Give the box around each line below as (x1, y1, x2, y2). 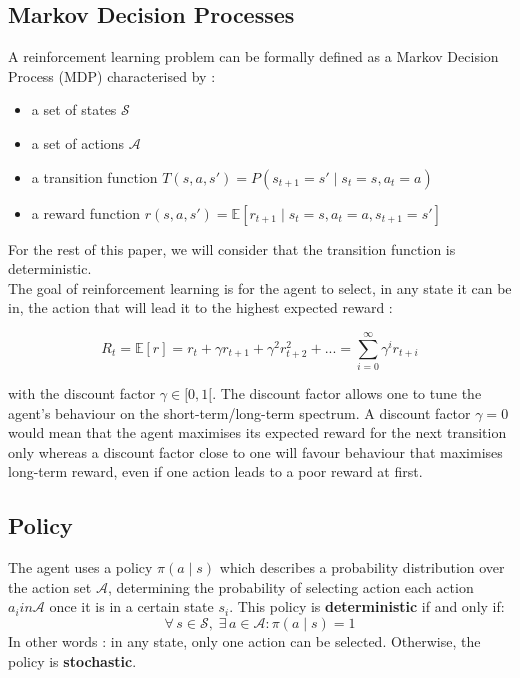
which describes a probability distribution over (219, 557, 505, 578)
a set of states (31, 99, 117, 120)
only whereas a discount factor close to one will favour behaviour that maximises (8, 441, 503, 462)
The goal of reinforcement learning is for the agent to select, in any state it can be (8, 277, 512, 298)
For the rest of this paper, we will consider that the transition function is (8, 238, 456, 259)
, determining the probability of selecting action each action (107, 576, 474, 597)
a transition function (31, 166, 158, 187)
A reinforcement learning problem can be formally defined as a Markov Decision (8, 46, 499, 67)
